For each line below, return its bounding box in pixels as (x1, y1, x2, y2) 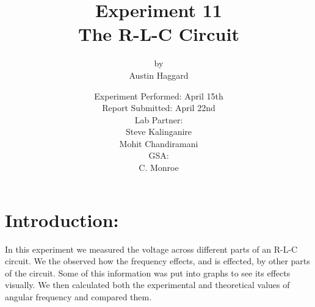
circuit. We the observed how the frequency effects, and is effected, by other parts (5, 255, 310, 267)
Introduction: (5, 207, 119, 232)
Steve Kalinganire (125, 125, 192, 138)
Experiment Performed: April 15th (94, 89, 223, 102)
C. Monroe (139, 161, 179, 174)
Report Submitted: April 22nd (102, 101, 215, 114)
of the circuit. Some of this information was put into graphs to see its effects (5, 266, 291, 279)
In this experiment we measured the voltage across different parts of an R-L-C (5, 242, 298, 255)
